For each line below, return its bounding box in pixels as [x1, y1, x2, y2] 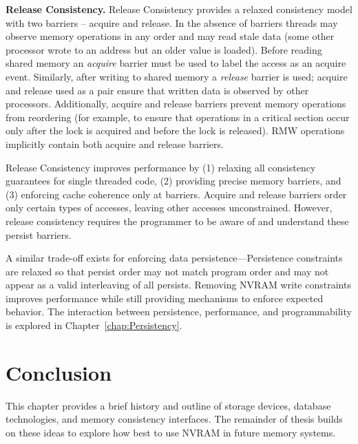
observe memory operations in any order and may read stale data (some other [6, 29, 335, 43]
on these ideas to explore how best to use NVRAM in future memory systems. [6, 425, 336, 439]
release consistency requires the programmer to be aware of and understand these [6, 213, 349, 228]
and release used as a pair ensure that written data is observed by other [6, 83, 309, 97]
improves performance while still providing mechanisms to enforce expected [6, 290, 324, 305]
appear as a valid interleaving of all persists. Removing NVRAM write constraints [6, 277, 351, 292]
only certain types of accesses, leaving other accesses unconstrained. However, [6, 200, 333, 215]
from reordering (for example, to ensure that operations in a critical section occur [6, 109, 350, 124]
